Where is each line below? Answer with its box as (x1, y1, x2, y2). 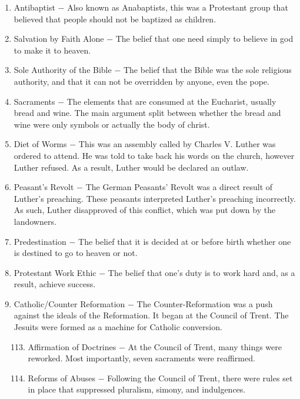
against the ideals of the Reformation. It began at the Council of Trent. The (14, 309, 289, 321)
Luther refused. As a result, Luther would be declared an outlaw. (14, 161, 249, 173)
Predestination (14, 235, 66, 247)
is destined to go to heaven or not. (14, 247, 138, 259)
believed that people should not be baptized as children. (14, 12, 216, 25)
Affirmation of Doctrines (28, 340, 116, 353)
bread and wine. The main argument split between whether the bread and (14, 107, 281, 119)
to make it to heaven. (14, 44, 91, 56)
